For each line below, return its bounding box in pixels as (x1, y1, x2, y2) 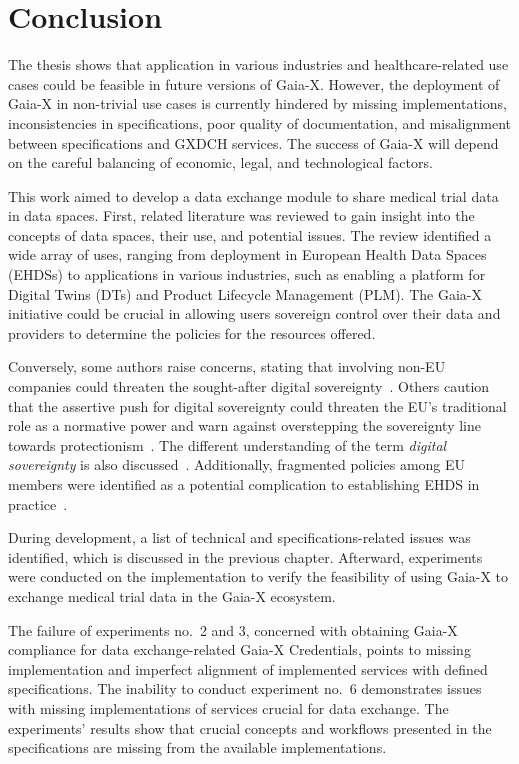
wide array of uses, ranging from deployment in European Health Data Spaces (8, 244, 487, 265)
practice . (8, 493, 68, 514)
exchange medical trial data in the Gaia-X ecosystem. (8, 585, 336, 606)
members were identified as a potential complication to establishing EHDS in (8, 474, 480, 494)
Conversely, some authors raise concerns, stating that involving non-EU (8, 356, 446, 377)
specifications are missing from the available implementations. (8, 737, 387, 758)
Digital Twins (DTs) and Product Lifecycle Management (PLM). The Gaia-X (8, 283, 482, 304)
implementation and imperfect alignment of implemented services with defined (8, 658, 488, 679)
